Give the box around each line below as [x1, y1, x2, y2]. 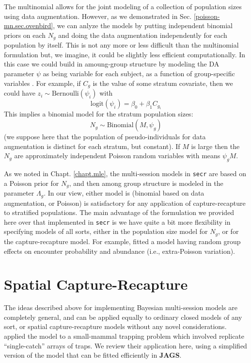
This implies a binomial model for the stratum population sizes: [4, 109, 193, 119]
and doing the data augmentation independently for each [58, 30, 227, 40]
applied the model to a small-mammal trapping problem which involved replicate [4, 331, 245, 341]
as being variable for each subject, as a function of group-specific [43, 68, 235, 79]
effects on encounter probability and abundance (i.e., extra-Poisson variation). [4, 246, 235, 256]
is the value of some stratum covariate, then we [93, 78, 233, 88]
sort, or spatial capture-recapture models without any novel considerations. [4, 321, 227, 331]
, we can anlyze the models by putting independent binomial [53, 20, 233, 31]
